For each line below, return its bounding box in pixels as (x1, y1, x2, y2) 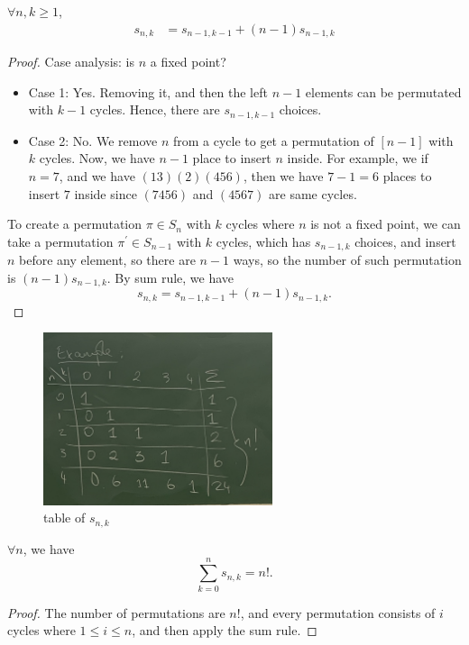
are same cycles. (269, 184, 357, 203)
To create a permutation (7, 214, 143, 233)
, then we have (243, 166, 324, 185)
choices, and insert (354, 232, 456, 250)
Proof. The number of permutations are (7, 603, 225, 622)
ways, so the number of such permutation (233, 250, 462, 269)
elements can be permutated (305, 82, 462, 101)
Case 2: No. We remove (28, 131, 158, 150)
